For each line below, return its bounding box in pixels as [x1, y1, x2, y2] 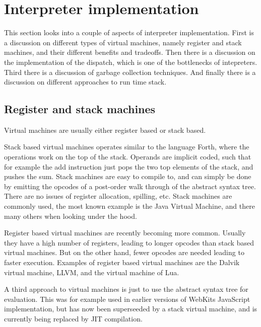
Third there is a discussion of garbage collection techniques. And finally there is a [4, 66, 256, 77]
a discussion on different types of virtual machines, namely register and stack [4, 37, 242, 47]
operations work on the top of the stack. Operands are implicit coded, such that [4, 151, 251, 162]
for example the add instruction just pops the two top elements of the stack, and [4, 161, 253, 172]
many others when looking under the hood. [4, 210, 137, 221]
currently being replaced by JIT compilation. [4, 313, 143, 323]
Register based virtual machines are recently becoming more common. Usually [4, 227, 246, 238]
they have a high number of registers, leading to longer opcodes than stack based [4, 237, 254, 248]
